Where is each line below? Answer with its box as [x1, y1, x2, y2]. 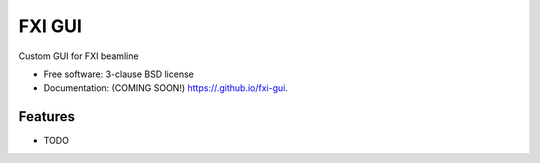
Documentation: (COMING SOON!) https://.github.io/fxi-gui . [43, 82, 289, 94]
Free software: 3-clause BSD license [43, 68, 194, 80]
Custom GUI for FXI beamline [18, 50, 139, 62]
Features [18, 108, 75, 125]
